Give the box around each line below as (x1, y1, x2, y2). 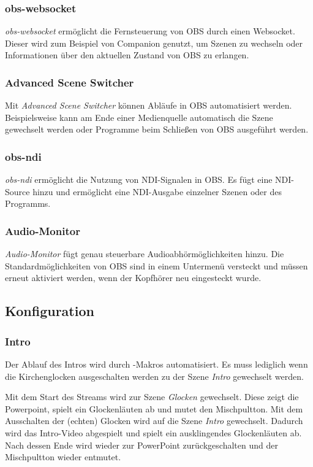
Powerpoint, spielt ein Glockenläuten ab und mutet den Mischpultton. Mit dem (5, 402, 303, 415)
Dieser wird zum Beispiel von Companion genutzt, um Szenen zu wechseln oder (5, 36, 303, 49)
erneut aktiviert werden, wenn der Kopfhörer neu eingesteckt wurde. (5, 271, 262, 284)
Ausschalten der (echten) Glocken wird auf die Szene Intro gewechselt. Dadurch (5, 414, 303, 427)
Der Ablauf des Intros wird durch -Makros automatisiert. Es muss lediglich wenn (5, 358, 308, 370)
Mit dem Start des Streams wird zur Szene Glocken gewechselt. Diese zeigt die (5, 390, 299, 403)
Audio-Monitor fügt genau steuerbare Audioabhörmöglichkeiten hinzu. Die (5, 247, 284, 260)
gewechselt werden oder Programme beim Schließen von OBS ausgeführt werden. (5, 123, 309, 136)
